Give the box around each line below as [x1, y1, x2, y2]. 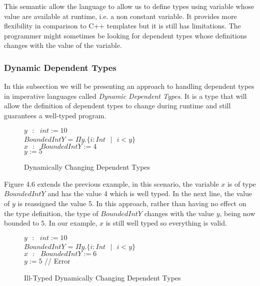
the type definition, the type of [4, 208, 98, 218]
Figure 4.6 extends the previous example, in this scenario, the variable [4, 178, 219, 189]
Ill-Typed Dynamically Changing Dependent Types [24, 272, 181, 283]
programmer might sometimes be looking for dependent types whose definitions [4, 30, 247, 40]
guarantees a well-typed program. [4, 110, 106, 120]
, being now [219, 208, 255, 218]
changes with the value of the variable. [4, 40, 122, 50]
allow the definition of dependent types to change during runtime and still [4, 100, 231, 111]
